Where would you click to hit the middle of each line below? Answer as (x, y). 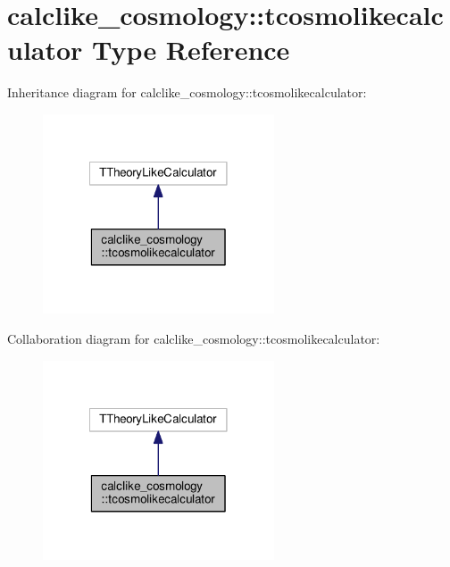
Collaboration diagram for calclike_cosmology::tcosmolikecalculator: (194, 339)
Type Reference (191, 50)
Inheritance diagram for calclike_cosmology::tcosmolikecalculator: (187, 92)
